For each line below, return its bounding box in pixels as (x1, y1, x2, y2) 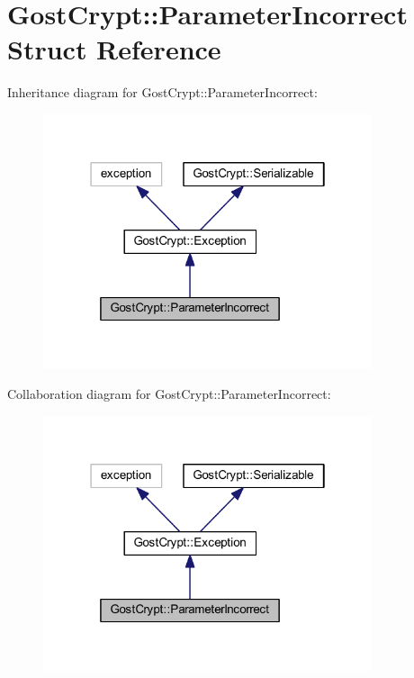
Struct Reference (7, 31, 221, 68)
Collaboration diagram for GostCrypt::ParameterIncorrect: (7, 384, 331, 403)
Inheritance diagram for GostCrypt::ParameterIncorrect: (7, 83, 318, 102)
